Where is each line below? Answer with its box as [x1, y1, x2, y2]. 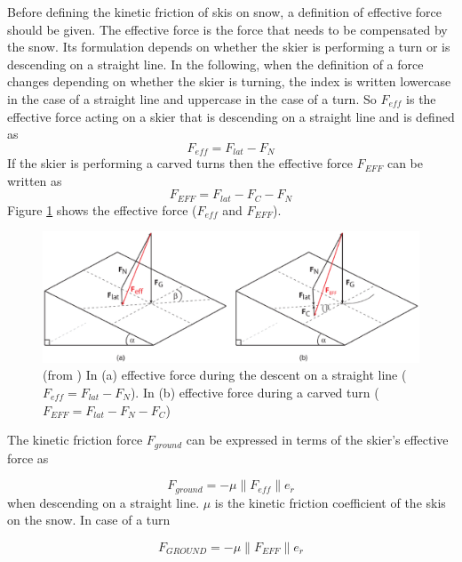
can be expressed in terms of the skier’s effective [186, 430, 449, 449]
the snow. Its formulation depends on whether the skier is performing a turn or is [7, 37, 450, 56]
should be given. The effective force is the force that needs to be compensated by [7, 20, 448, 38]
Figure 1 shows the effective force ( [7, 200, 197, 219]
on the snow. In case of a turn [7, 510, 171, 529]
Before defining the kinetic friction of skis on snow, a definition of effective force [7, 3, 442, 20]
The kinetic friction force [7, 430, 143, 449]
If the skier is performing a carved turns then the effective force [7, 154, 353, 173]
